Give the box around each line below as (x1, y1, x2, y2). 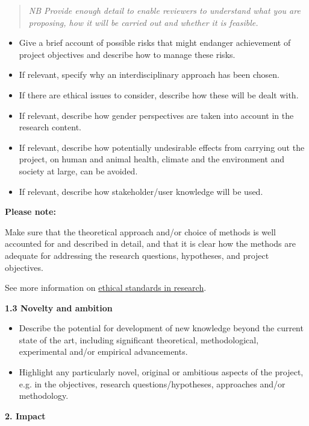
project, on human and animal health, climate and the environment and (19, 153, 285, 165)
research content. (19, 121, 81, 133)
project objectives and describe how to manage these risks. (19, 48, 236, 60)
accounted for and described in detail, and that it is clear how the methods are (5, 237, 296, 250)
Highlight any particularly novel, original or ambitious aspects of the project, (19, 366, 304, 378)
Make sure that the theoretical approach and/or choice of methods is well (5, 225, 276, 238)
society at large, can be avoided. (19, 164, 138, 177)
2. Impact (5, 409, 46, 422)
